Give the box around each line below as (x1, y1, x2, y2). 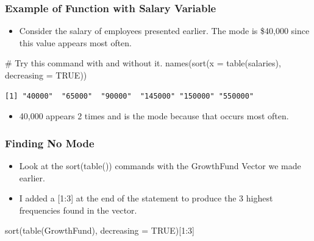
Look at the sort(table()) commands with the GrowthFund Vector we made (19, 159, 301, 172)
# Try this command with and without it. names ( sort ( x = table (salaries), (5, 57, 281, 69)
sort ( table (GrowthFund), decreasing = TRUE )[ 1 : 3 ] (5, 224, 195, 237)
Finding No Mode (5, 135, 95, 150)
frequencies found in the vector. (19, 203, 137, 216)
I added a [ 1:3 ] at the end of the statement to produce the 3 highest (19, 192, 273, 204)
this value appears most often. (19, 36, 132, 49)
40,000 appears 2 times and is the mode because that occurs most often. (19, 110, 289, 122)
